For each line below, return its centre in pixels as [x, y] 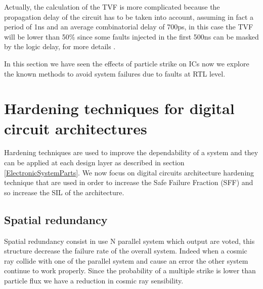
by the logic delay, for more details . [60, 46]
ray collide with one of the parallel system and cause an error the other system [126, 260]
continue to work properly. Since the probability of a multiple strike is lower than [130, 270]
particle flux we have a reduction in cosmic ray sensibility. [94, 281]
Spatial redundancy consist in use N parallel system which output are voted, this [129, 241]
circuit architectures [76, 128]
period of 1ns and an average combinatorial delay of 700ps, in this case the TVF [129, 27]
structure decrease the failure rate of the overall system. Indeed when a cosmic [126, 251]
